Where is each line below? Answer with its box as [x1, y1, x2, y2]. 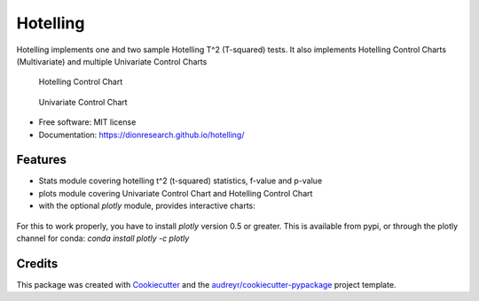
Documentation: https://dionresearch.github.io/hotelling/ [38, 129, 245, 140]
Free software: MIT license [38, 117, 137, 127]
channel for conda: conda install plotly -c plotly [16, 233, 190, 243]
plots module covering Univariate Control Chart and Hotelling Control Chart [38, 188, 313, 198]
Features [16, 152, 67, 167]
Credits [16, 256, 59, 271]
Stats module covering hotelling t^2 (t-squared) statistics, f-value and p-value [38, 175, 323, 186]
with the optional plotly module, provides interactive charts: [38, 200, 256, 212]
